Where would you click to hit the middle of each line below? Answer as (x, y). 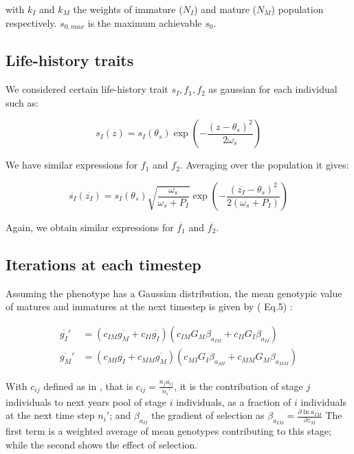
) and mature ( (225, 9)
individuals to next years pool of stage (86, 401)
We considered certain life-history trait (87, 89)
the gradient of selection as (208, 415)
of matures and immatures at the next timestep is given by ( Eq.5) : (149, 306)
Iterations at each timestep (103, 264)
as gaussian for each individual (273, 89)
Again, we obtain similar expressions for (90, 227)
